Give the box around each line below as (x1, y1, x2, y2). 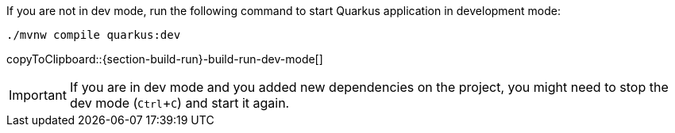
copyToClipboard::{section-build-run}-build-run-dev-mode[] (6, 52, 323, 66)
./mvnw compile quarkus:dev (6, 28, 181, 41)
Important (9, 87, 67, 103)
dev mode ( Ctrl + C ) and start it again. (69, 95, 290, 111)
